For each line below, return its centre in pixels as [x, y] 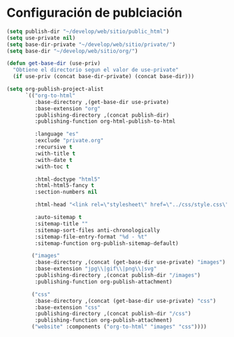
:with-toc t [52, 166]
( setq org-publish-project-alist [55, 89]
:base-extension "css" [67, 307]
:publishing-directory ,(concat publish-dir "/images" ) [117, 276]
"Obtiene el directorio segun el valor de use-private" [96, 70]
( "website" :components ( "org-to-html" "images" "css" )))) [119, 327]
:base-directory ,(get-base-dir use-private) [102, 102]
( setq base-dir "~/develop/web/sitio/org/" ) [72, 51]
